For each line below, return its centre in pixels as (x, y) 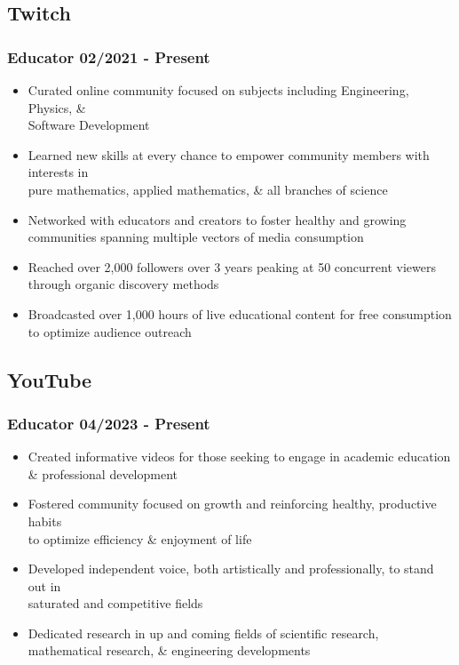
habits (45, 521)
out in (44, 585)
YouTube (50, 379)
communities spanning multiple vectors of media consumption (196, 237)
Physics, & (57, 107)
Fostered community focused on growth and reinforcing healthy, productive (232, 504)
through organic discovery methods (123, 284)
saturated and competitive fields (115, 603)
